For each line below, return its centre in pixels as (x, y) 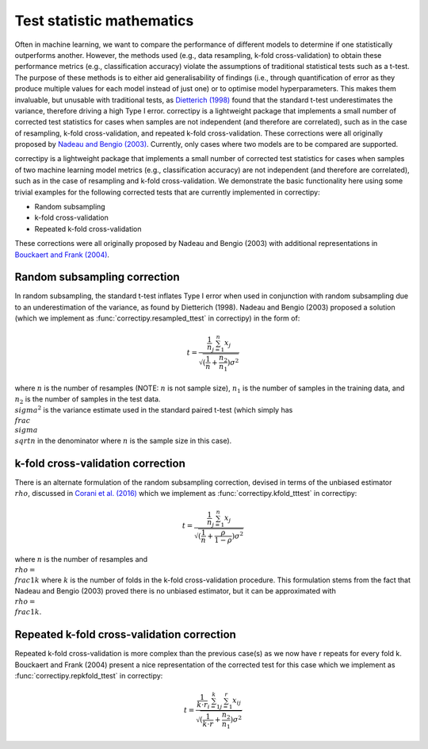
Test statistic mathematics (104, 21)
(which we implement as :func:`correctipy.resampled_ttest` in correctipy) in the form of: (157, 318)
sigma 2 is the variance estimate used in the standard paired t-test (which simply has (154, 410)
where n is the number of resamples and (81, 559)
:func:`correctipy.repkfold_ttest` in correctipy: (89, 676)
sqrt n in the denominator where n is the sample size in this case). (123, 440)
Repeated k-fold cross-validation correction (126, 635)
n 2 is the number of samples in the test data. (88, 400)
